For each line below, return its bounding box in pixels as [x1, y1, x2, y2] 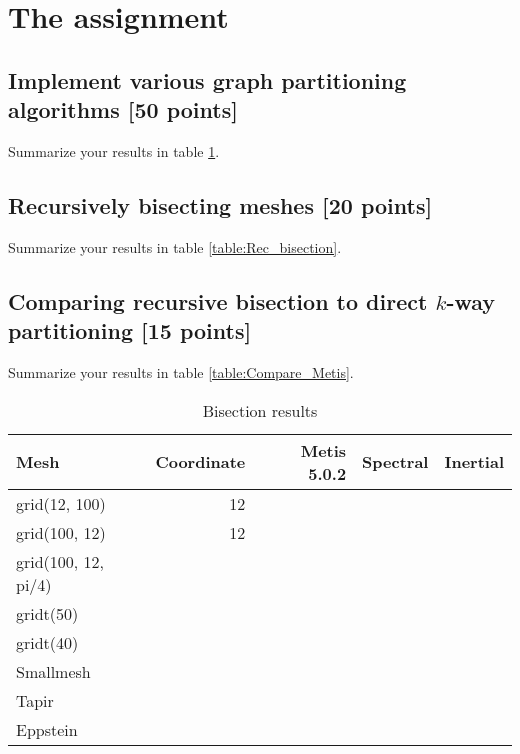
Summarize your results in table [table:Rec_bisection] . [8, 236, 342, 257]
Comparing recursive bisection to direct [8, 285, 428, 316]
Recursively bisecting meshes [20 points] [8, 189, 433, 220]
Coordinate [155, 450, 246, 474]
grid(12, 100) [16, 491, 106, 515]
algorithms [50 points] [8, 94, 238, 125]
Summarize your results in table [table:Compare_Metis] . [8, 361, 354, 382]
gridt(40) [16, 630, 79, 654]
